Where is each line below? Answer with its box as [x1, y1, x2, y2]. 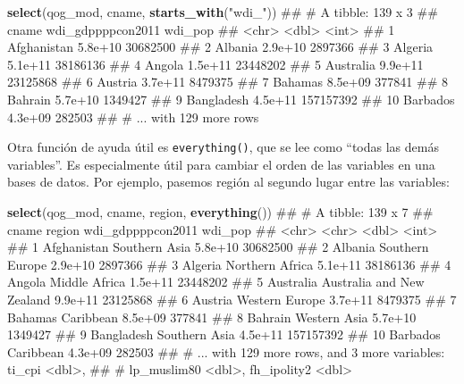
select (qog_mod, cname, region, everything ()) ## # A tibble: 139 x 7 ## [7, 203, 434, 221]
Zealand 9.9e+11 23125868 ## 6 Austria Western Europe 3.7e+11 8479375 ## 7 [7, 289, 457, 308]
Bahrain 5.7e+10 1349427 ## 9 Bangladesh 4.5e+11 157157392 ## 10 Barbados [7, 89, 455, 108]
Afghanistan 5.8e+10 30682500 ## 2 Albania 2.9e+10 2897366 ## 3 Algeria [7, 38, 434, 56]
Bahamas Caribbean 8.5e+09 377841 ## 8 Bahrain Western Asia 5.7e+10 [7, 307, 417, 326]
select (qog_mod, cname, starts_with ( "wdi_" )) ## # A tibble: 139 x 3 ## [7, 3, 438, 21]
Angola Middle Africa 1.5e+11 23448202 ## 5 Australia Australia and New [7, 272, 425, 291]
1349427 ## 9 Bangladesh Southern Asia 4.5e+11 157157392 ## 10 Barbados [7, 325, 441, 344]
